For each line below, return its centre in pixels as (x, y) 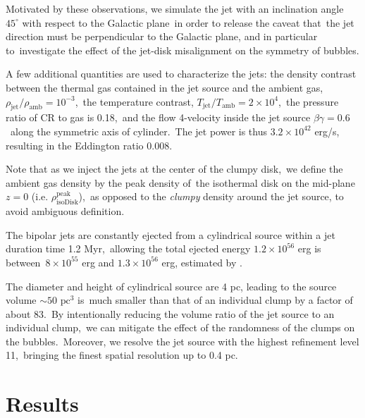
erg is (309, 248)
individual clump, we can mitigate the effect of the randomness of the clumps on (180, 327)
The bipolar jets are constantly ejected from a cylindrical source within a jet (171, 234)
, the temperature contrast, (134, 101)
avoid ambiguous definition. (65, 211)
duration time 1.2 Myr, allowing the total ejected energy (128, 248)
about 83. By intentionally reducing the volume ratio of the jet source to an (170, 313)
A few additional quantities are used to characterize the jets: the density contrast (181, 74)
